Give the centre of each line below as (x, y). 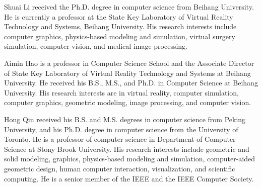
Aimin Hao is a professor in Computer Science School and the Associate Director (129, 63)
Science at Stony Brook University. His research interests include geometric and (127, 149)
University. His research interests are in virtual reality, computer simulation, (121, 92)
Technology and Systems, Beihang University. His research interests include (120, 26)
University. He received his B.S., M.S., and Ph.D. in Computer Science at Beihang (131, 83)
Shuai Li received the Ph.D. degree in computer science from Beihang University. (129, 7)
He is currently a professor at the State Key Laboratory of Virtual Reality (119, 16)
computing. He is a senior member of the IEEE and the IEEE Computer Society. (129, 178)
